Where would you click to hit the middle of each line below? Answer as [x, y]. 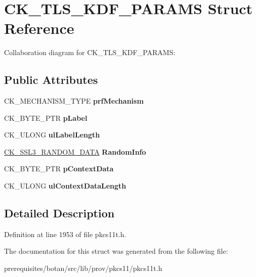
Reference [39, 28]
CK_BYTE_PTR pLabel [46, 118]
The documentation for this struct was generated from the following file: [116, 251]
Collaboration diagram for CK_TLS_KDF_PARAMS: [90, 52]
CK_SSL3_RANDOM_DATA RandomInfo [75, 151]
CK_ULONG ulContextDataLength [65, 186]
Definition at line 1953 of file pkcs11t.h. [65, 234]
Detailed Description [59, 213]
